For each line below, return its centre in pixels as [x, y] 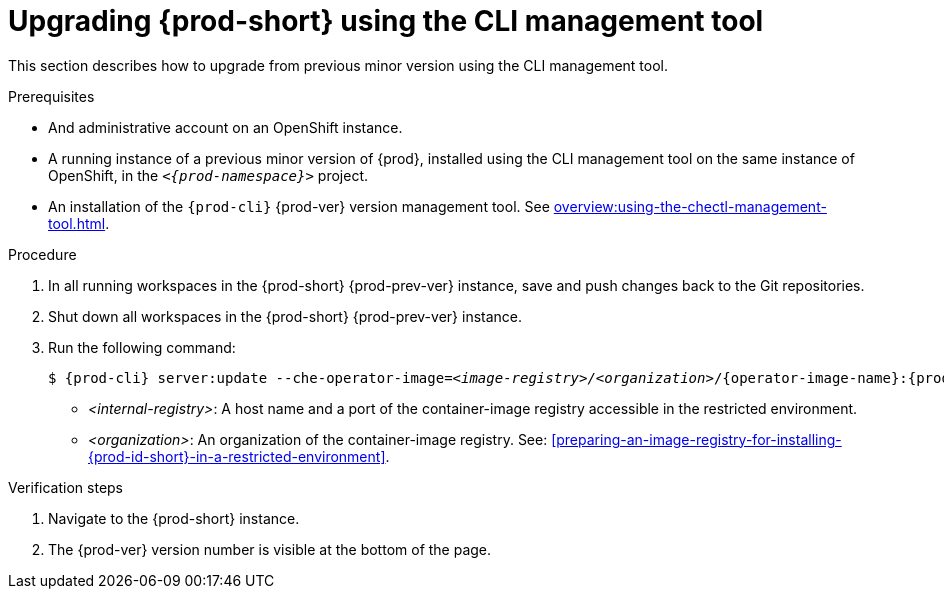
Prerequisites [51, 96]
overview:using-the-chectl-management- [690, 206]
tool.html [77, 223]
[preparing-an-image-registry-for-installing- [696, 439]
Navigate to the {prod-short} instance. [174, 518]
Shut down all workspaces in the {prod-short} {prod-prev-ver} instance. [285, 316]
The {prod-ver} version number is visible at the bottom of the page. [270, 549]
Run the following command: [142, 347]
